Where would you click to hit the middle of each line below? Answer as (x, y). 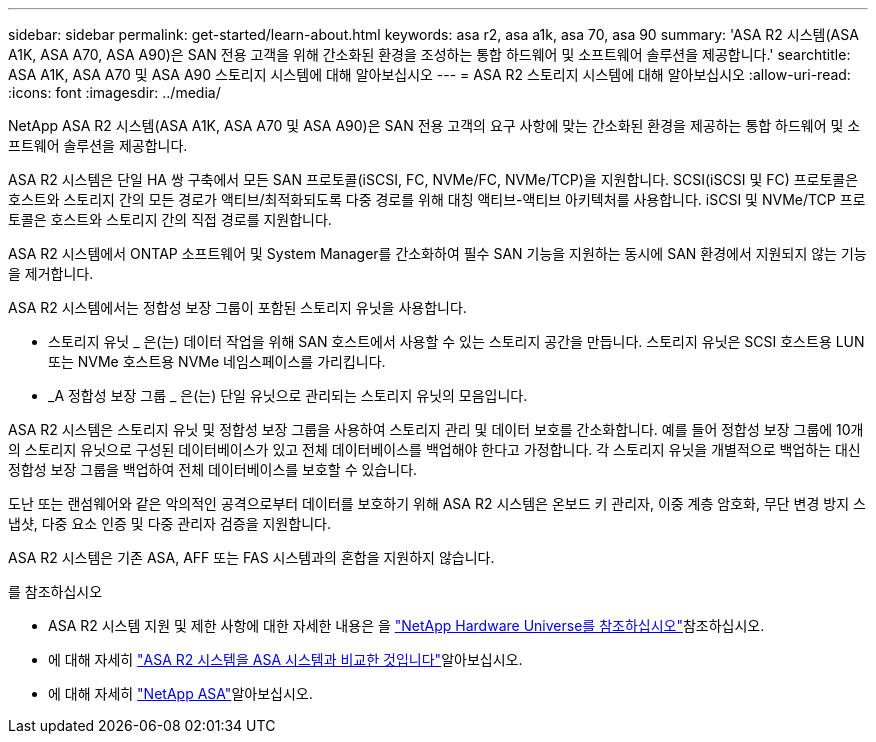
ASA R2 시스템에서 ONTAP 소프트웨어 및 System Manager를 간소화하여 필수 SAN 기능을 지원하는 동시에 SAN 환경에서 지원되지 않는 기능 (437, 253)
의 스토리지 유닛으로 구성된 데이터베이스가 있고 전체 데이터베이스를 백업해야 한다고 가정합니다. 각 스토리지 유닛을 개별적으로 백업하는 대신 (434, 449)
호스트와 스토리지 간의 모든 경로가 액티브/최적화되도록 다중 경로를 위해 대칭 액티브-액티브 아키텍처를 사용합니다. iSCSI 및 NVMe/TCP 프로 (437, 199)
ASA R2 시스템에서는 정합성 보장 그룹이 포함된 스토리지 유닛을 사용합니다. (237, 307)
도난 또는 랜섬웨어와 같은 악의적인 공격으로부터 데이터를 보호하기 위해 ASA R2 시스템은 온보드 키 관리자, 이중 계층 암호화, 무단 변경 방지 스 (437, 503)
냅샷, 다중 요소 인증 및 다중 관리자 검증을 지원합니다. (169, 523)
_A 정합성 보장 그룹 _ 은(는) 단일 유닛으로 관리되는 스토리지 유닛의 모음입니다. (288, 395)
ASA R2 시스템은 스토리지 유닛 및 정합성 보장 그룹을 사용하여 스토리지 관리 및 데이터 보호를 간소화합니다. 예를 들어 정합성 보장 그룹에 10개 (436, 429)
